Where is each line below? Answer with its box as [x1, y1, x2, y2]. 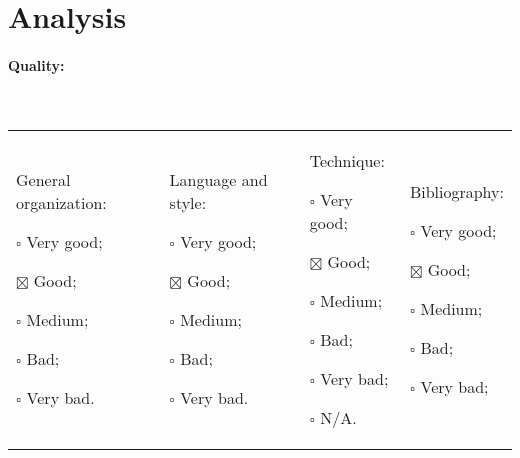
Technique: [309, 148, 385, 172]
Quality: [8, 54, 65, 75]
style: [169, 191, 207, 215]
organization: [16, 191, 107, 215]
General [16, 168, 71, 192]
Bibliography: [409, 179, 504, 203]
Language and [169, 168, 268, 192]
